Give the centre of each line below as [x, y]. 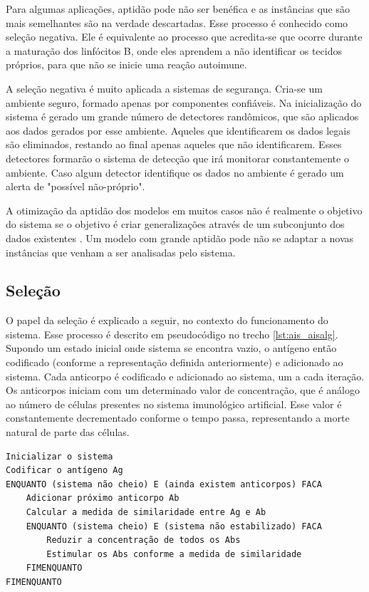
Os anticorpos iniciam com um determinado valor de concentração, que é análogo [183, 390]
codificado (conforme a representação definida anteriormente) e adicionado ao [175, 362]
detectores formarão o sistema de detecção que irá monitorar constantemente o [177, 158]
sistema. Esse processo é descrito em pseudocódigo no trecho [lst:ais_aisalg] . [172, 334]
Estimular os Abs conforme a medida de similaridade [174, 554]
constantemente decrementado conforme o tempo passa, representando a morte [178, 418]
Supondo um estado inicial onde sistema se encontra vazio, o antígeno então [171, 348]
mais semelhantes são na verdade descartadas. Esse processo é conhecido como [177, 22]
